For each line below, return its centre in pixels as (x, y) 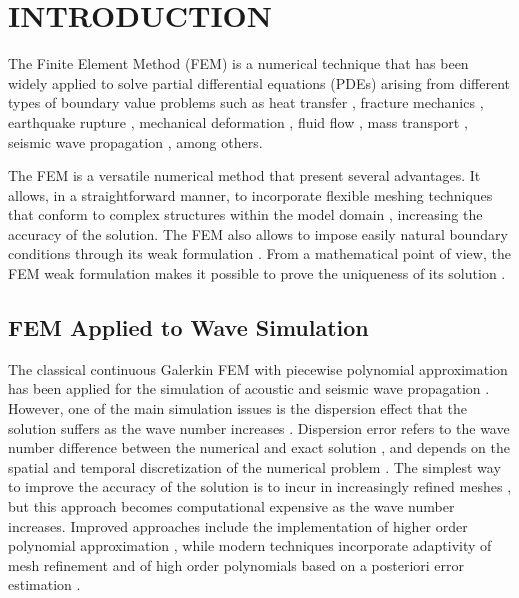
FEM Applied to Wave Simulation (188, 327)
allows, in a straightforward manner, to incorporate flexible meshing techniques (250, 194)
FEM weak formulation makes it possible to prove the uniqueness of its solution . (257, 273)
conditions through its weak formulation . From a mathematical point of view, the (259, 253)
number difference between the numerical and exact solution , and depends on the (259, 447)
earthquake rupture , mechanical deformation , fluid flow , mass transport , (238, 121)
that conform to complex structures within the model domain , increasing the (245, 214)
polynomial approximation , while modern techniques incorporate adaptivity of (250, 545)
